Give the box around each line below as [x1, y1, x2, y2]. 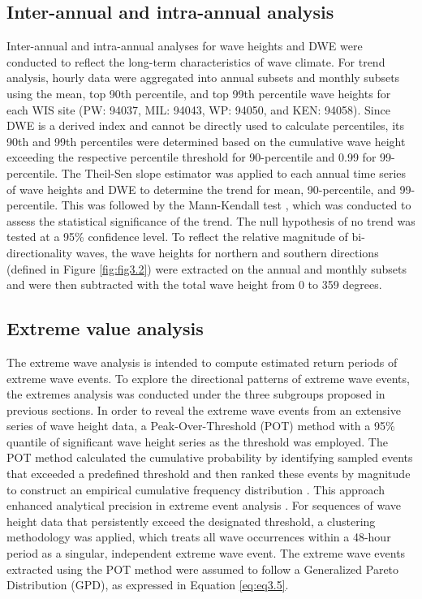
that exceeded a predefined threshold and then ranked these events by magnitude [6, 465, 411, 482]
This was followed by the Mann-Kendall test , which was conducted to [61, 196, 411, 213]
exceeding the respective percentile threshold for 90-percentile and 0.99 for [6, 149, 377, 166]
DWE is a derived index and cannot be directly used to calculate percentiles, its [6, 117, 405, 134]
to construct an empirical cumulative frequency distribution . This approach [6, 480, 385, 498]
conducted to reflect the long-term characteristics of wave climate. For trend [6, 53, 385, 70]
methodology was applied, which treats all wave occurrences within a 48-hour [6, 528, 391, 545]
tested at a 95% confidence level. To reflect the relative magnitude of [6, 228, 348, 245]
